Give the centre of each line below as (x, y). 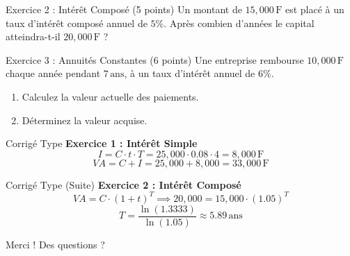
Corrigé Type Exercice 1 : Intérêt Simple (102, 143)
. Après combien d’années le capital (239, 23)
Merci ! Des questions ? (55, 244)
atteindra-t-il (33, 36)
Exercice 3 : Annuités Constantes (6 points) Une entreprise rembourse (155, 59)
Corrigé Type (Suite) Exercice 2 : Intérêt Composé (124, 184)
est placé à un (315, 9)
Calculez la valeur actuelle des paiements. (110, 96)
